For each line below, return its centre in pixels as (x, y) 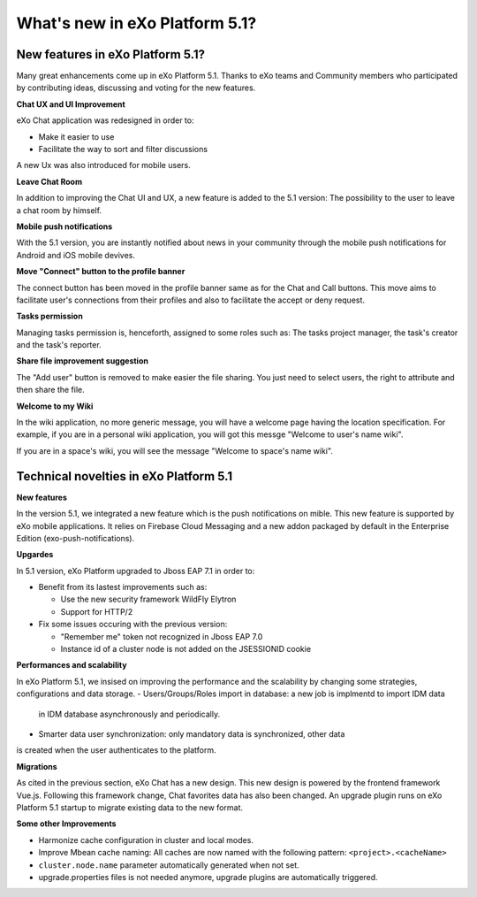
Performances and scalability (72, 665)
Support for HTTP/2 (97, 611)
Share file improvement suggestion (83, 361)
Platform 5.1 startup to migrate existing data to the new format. (129, 807)
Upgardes (35, 555)
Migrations (37, 766)
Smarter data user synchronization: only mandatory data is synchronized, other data (192, 733)
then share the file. (51, 390)
